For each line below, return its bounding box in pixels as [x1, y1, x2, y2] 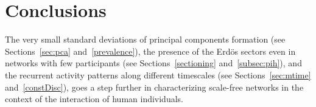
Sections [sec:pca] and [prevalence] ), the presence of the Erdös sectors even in [5, 44, 296, 57]
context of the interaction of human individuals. [5, 92, 183, 105]
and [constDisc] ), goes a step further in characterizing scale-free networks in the [5, 80, 304, 93]
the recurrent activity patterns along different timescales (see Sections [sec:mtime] [5, 68, 311, 81]
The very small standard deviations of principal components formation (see [5, 33, 286, 46]
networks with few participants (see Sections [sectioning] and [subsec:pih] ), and [5, 57, 302, 69]
